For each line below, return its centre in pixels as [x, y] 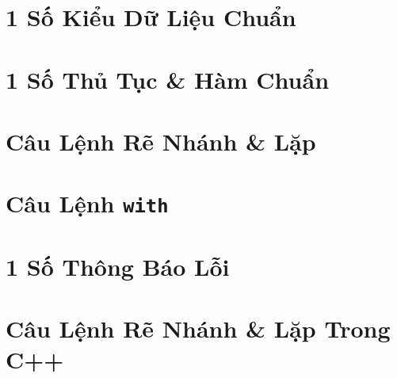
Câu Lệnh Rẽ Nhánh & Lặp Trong [198, 328]
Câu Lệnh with [87, 203]
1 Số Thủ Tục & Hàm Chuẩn [168, 79]
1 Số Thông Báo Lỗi [118, 266]
